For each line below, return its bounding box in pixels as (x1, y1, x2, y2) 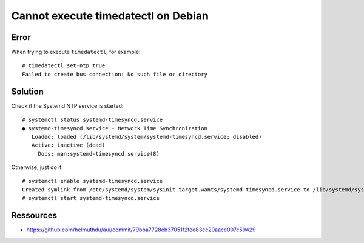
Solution (11, 86, 44, 96)
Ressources (11, 210, 58, 221)
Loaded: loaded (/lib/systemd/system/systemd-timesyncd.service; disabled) (31, 133, 262, 140)
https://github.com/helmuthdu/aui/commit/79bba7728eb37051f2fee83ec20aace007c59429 (26, 226, 256, 233)
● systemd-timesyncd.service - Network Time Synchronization (22, 125, 207, 131)
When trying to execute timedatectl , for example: (11, 48, 141, 56)
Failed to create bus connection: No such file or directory (22, 70, 207, 78)
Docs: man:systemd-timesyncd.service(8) (38, 150, 160, 157)
